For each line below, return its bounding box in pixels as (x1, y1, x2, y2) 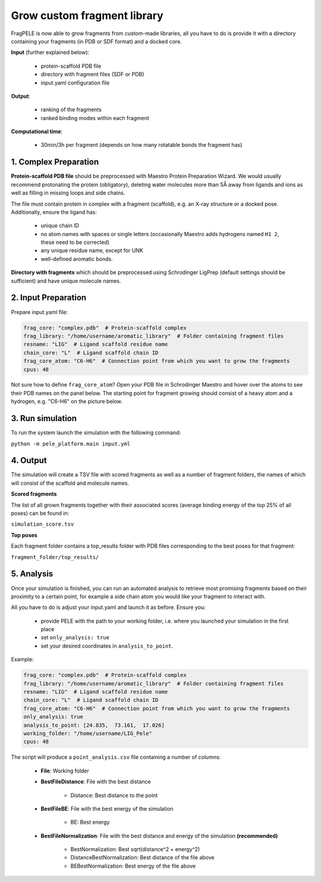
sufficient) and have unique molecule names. (11, 277, 121, 284)
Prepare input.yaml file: (11, 308, 68, 315)
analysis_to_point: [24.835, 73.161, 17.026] (23, 721, 165, 729)
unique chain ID (40, 222, 80, 229)
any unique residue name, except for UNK (40, 247, 144, 254)
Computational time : (11, 128, 63, 135)
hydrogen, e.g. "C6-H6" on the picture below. (11, 398, 123, 405)
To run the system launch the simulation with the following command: (11, 429, 181, 437)
